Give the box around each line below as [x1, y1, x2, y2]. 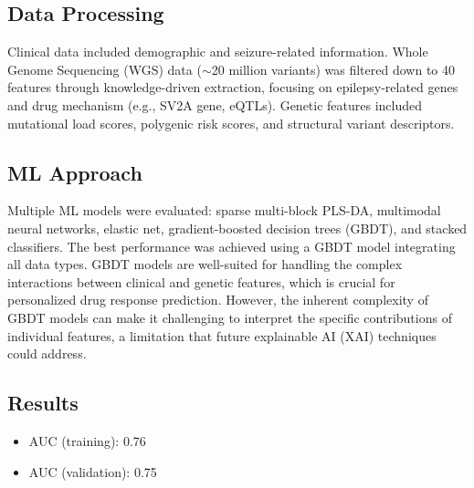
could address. [7, 344, 87, 363]
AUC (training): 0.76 [28, 431, 146, 450]
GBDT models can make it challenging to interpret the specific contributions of [7, 307, 452, 327]
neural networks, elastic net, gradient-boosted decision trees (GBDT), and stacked [7, 218, 468, 237]
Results [7, 389, 79, 417]
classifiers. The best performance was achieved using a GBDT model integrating [7, 236, 456, 255]
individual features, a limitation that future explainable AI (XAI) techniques [7, 326, 437, 345]
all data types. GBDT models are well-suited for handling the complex [7, 254, 403, 274]
